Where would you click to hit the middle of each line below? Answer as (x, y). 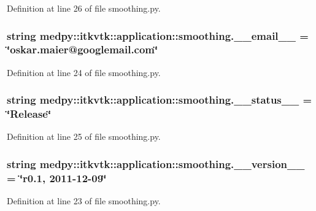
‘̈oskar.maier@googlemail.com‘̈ (83, 49)
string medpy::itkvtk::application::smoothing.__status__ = (160, 100)
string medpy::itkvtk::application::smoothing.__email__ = (158, 35)
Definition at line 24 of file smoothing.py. (84, 72)
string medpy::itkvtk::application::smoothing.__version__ (156, 163)
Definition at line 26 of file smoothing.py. (84, 8)
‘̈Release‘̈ (29, 114)
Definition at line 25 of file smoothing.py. (84, 136)
